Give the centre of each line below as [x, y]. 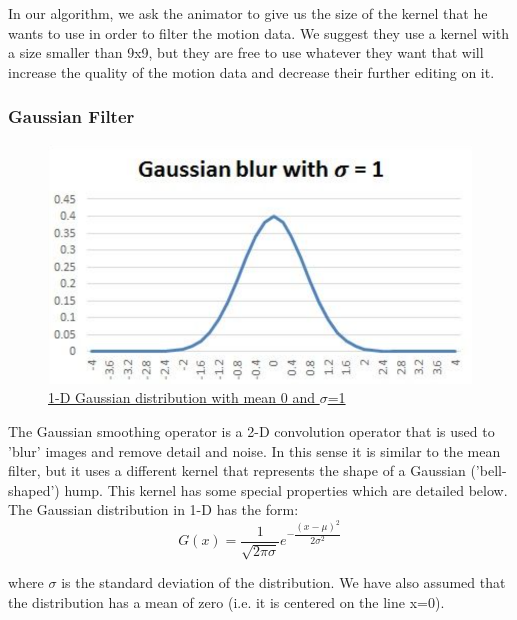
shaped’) [34, 489]
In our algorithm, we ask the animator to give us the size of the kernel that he [248, 13]
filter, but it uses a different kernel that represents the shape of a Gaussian [237, 470]
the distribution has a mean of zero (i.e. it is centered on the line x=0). [226, 602]
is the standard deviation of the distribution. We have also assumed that [283, 582]
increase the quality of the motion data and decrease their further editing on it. [251, 71]
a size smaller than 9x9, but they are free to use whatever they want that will [246, 52]
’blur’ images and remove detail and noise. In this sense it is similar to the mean [254, 450]
